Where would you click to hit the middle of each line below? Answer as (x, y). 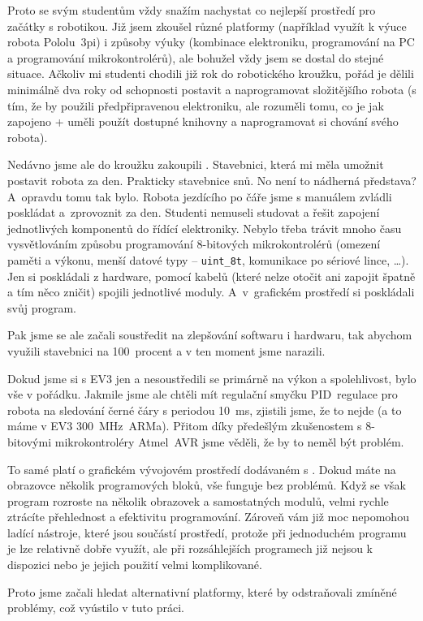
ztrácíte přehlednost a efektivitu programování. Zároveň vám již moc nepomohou (208, 517)
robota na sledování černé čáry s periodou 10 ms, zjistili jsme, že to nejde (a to (205, 410)
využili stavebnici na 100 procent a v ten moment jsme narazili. (166, 350)
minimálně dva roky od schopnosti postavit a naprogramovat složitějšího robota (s (212, 89)
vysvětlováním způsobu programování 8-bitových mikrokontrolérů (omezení (194, 244)
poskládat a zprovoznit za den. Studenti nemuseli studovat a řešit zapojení (194, 212)
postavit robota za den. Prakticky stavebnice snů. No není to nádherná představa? (212, 180)
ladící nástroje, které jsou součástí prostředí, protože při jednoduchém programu (207, 532)
